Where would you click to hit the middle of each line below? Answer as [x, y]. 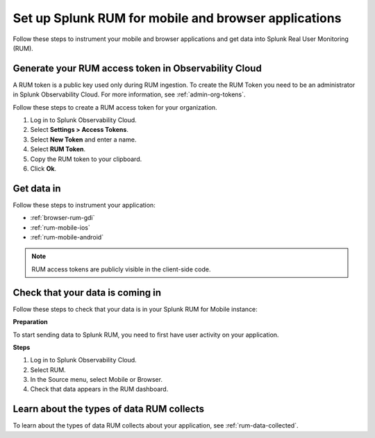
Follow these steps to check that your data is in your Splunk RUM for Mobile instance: [135, 309]
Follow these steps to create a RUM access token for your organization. [115, 107]
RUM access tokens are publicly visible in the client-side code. [121, 269]
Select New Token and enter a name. [83, 140]
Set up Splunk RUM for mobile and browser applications [177, 18]
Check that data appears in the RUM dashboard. [99, 389]
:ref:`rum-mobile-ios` [60, 227]
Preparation [30, 322]
